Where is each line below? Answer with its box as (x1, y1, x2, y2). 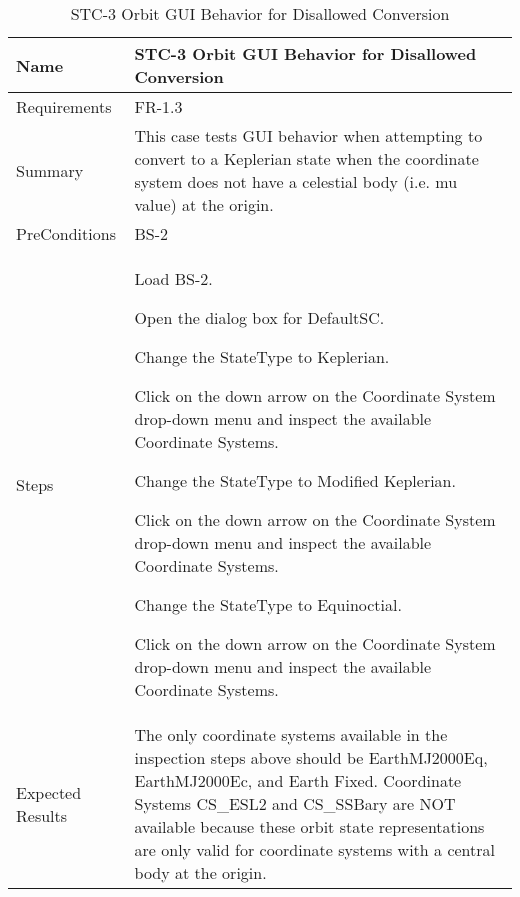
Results (16, 803, 68, 827)
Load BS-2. (134, 267, 213, 290)
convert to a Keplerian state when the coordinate (134, 147, 479, 170)
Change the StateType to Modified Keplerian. (134, 469, 456, 492)
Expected (16, 780, 82, 804)
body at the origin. (134, 861, 267, 884)
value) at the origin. (134, 193, 274, 216)
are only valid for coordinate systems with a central (134, 838, 495, 861)
